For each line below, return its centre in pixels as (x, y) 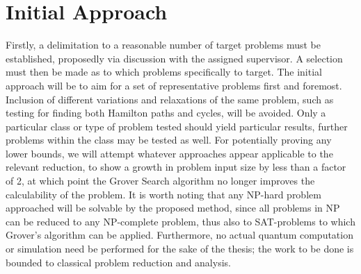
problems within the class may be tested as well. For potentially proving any (169, 140)
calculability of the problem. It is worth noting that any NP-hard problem (163, 194)
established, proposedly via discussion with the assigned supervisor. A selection (174, 58)
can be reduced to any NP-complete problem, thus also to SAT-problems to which (180, 221)
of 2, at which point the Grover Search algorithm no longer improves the (160, 181)
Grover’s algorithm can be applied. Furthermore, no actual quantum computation (179, 235)
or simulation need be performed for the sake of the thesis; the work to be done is (180, 249)
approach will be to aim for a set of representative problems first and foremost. (174, 85)
